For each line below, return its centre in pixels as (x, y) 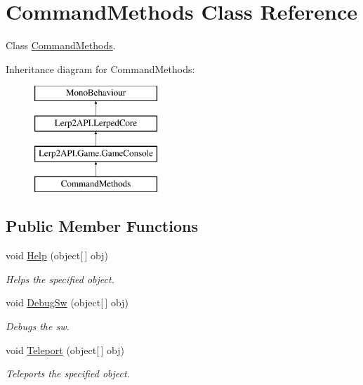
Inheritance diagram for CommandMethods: (100, 68)
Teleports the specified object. (68, 373)
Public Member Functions (102, 226)
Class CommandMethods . (61, 45)
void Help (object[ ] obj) (57, 255)
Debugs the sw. (38, 326)
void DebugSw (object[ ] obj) (67, 302)
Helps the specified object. (60, 279)
